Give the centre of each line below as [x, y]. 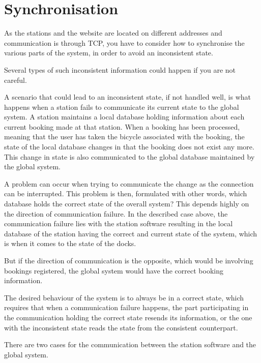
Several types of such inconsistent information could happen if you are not [120, 69]
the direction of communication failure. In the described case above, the [116, 213]
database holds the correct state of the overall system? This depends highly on [127, 204]
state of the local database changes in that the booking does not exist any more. [129, 147]
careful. [16, 80]
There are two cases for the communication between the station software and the [130, 344]
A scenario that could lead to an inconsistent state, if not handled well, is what [127, 97]
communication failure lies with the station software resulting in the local [119, 223]
